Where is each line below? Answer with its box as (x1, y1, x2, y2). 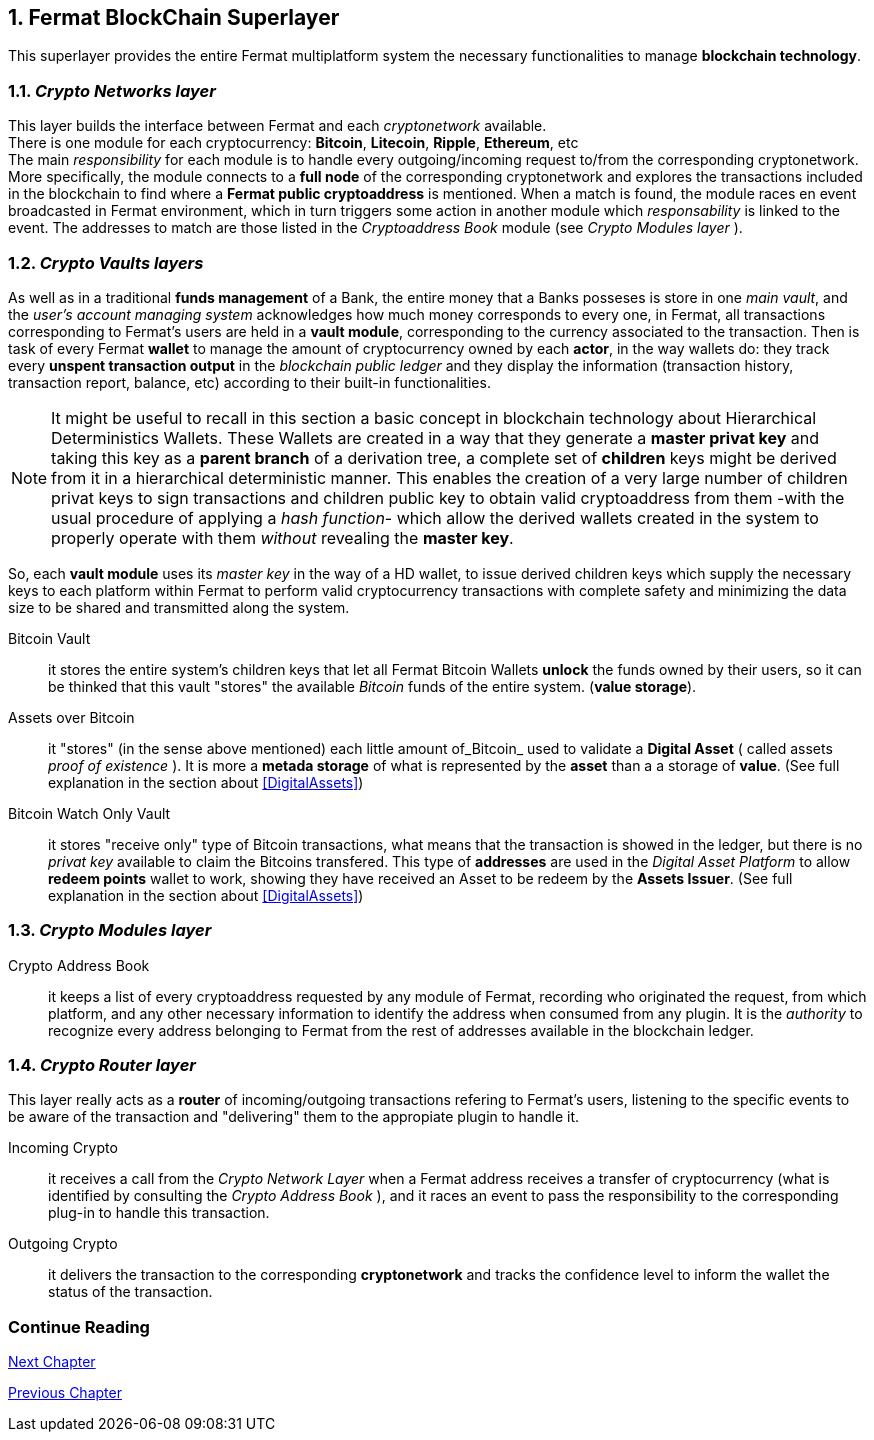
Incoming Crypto (8, 1139, 118, 1157)
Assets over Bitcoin (8, 708, 135, 726)
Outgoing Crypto (8, 1235, 118, 1253)
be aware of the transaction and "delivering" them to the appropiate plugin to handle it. (8, 1108, 580, 1126)
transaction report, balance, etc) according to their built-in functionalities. (8, 373, 491, 391)
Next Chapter (8, 1353, 96, 1371)
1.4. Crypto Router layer (8, 1055, 196, 1076)
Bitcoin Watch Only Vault (8, 804, 171, 822)
